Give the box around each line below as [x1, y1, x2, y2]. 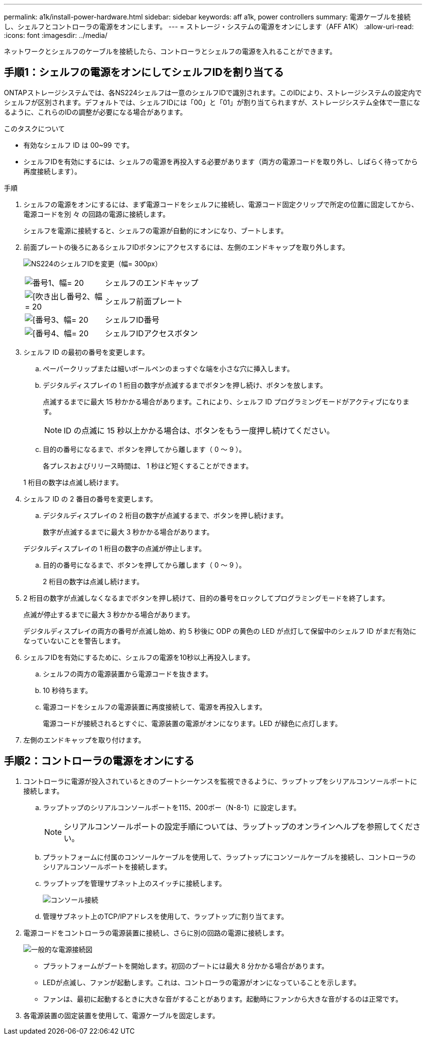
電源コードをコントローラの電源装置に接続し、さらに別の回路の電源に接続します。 [23, 928, 288, 937]
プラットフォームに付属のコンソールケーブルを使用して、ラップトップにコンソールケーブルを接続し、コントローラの [43, 852, 416, 861]
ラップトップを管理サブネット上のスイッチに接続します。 [43, 879, 226, 887]
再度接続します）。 [23, 167, 81, 175]
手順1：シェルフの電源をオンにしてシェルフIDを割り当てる [4, 66, 284, 79]
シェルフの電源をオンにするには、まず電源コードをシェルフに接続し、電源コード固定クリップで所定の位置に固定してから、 [23, 200, 418, 208]
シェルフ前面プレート [105, 296, 183, 306]
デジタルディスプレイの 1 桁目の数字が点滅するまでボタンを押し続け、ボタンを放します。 [43, 381, 327, 389]
